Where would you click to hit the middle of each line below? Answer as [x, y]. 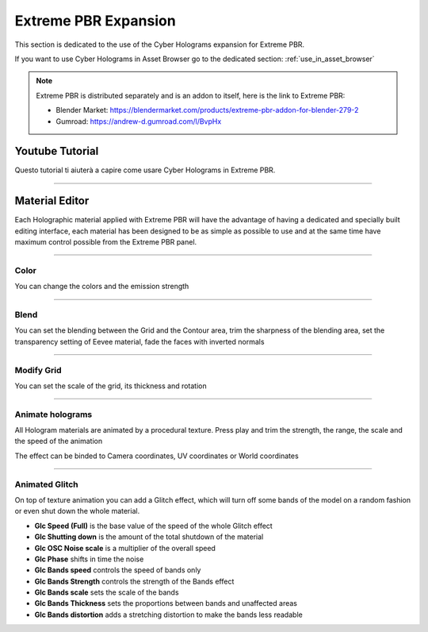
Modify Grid [38, 370]
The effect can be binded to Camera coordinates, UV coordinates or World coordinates [157, 456]
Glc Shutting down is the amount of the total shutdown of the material [149, 537]
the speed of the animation [59, 441]
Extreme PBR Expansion [95, 21]
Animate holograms [53, 414]
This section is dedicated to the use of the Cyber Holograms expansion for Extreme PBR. [160, 44]
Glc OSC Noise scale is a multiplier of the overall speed [125, 548]
